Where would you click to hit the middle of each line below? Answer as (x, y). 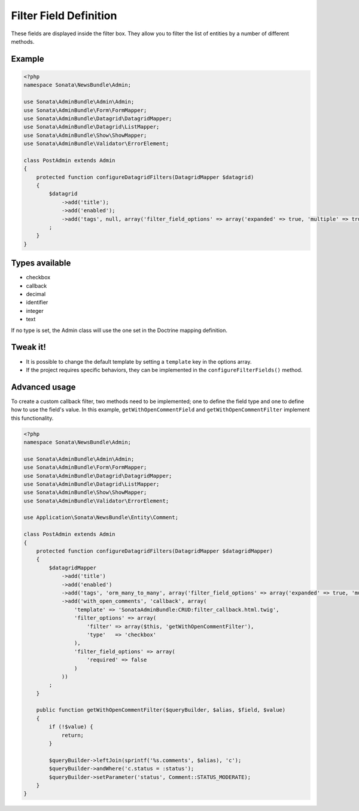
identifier (37, 303)
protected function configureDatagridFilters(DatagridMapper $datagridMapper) (155, 551)
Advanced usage (43, 387)
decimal (36, 294)
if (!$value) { (71, 727)
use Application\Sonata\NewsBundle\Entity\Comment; (101, 518)
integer (35, 310)
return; (72, 735)
